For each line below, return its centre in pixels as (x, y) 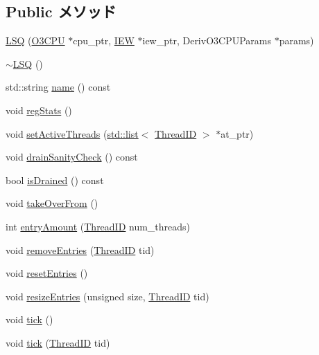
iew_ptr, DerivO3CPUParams (207, 40)
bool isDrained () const (55, 180)
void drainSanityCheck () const (72, 157)
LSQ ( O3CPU (35, 40)
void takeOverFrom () (52, 203)
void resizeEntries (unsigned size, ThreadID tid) (107, 296)
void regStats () (39, 110)
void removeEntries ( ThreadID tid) (80, 249)
